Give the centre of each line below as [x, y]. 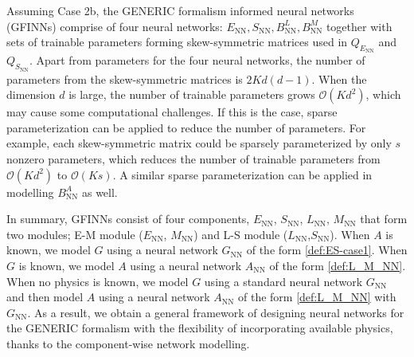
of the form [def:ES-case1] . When [327, 250]
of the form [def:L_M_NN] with [317, 297]
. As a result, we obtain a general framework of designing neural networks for [216, 312]
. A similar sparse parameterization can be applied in [242, 174]
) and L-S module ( [241, 234]
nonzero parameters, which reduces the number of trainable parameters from [193, 158]
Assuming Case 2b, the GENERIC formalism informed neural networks [180, 10]
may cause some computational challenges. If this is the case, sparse [172, 112]
